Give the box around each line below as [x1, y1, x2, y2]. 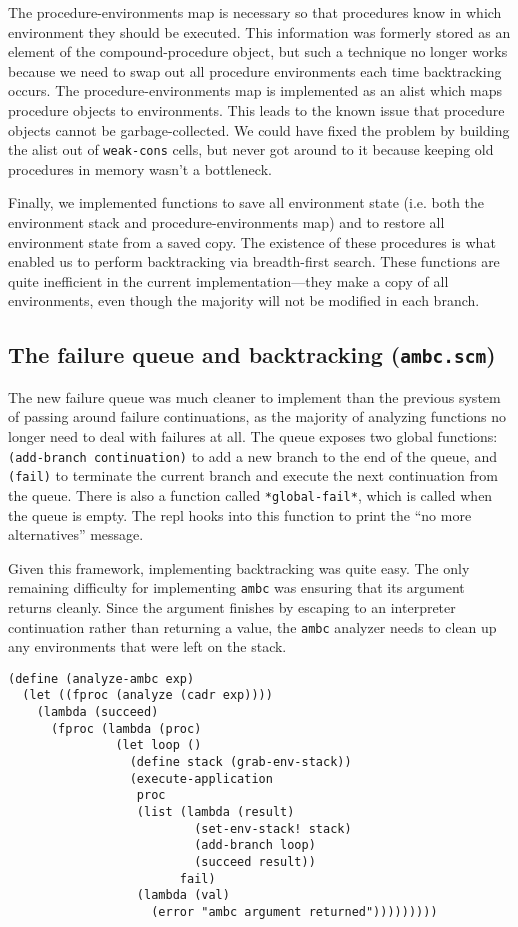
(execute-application [129, 771, 273, 786]
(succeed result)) [194, 855, 316, 869]
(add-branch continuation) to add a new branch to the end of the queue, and [8, 445, 497, 466]
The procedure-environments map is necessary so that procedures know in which [8, 2, 502, 22]
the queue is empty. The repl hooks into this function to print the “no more [8, 504, 472, 525]
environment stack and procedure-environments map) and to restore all [8, 212, 445, 232]
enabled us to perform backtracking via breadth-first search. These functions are [8, 251, 500, 272]
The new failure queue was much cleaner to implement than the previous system [8, 386, 501, 407]
